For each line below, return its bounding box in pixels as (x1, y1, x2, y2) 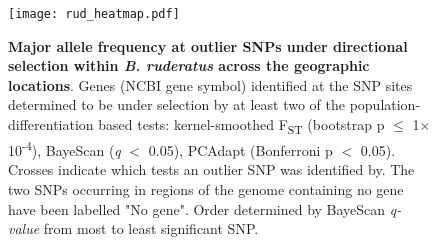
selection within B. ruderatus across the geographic (8, 55, 370, 76)
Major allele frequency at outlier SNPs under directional (8, 35, 408, 56)
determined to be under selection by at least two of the (8, 94, 345, 115)
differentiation (8, 114, 94, 135)
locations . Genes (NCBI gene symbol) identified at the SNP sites (8, 74, 413, 95)
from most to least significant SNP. (43, 218, 259, 239)
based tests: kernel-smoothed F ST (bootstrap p (98, 114, 385, 137)
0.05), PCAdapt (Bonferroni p (148, 139, 333, 160)
